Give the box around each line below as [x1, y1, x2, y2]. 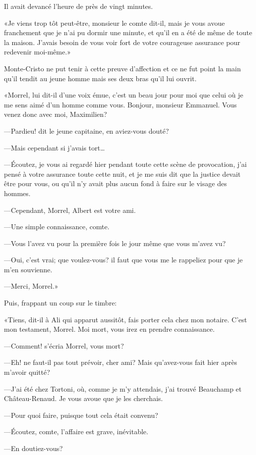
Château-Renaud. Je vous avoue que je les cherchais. [4, 393, 163, 404]
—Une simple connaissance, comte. [4, 221, 110, 232]
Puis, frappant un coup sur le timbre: [4, 298, 117, 308]
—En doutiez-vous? [4, 443, 63, 453]
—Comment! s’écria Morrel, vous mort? [4, 340, 124, 351]
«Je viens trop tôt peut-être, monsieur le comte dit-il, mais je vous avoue [4, 17, 225, 28]
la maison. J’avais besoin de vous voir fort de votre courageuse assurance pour [4, 37, 241, 47]
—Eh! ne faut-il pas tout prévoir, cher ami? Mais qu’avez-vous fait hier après [4, 357, 237, 367]
